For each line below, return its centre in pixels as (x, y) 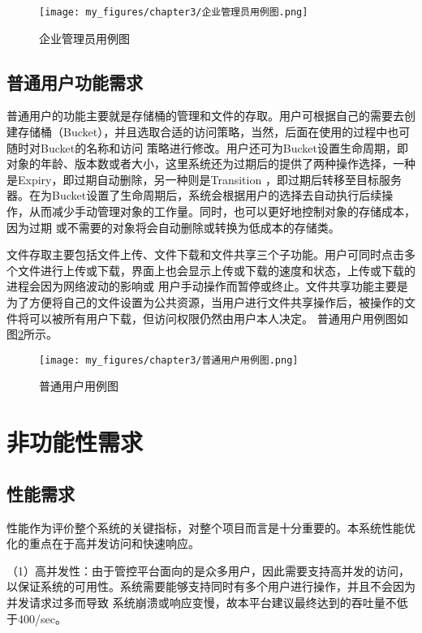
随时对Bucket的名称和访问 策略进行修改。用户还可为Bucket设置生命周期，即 (208, 147)
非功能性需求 (75, 442)
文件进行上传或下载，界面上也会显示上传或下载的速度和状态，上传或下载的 (216, 270)
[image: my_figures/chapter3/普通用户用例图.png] (169, 360)
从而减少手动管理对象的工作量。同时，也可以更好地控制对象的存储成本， (222, 211)
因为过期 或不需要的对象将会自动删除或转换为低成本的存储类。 (173, 227)
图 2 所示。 (32, 334)
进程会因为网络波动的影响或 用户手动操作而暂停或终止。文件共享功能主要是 (207, 286)
